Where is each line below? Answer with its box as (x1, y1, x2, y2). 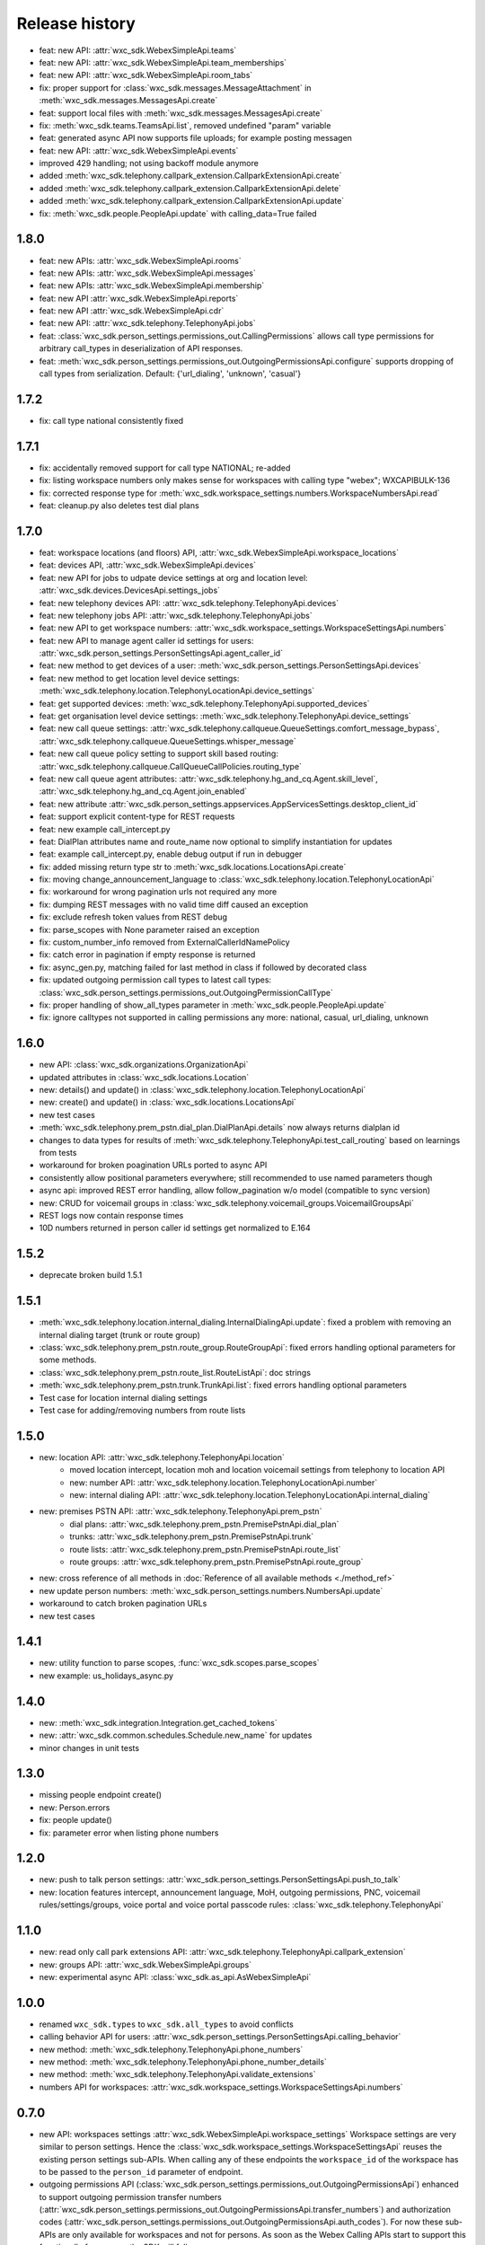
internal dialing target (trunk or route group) (39, 1329, 201, 1340)
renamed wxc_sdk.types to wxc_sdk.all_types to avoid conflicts (39, 2019, 294, 2029)
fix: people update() (39, 1815, 112, 1826)
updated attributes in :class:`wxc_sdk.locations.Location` (39, 1071, 250, 1082)
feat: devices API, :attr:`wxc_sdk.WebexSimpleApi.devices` (39, 559, 256, 570)
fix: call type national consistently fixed (39, 415, 184, 426)
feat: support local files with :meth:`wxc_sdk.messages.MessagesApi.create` (39, 108, 323, 119)
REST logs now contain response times (39, 1210, 184, 1220)
